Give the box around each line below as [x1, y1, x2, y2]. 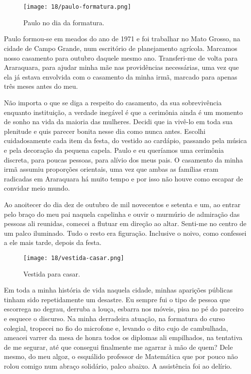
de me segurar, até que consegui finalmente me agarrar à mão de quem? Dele [4, 341, 233, 352]
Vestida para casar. [23, 268, 80, 278]
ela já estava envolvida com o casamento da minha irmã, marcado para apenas [4, 71, 237, 81]
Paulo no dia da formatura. [23, 17, 104, 27]
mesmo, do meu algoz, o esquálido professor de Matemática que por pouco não [4, 351, 238, 361]
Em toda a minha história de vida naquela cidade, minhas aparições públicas [4, 285, 233, 295]
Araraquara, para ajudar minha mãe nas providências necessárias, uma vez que [4, 62, 239, 72]
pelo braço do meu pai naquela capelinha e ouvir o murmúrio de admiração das [4, 209, 240, 219]
